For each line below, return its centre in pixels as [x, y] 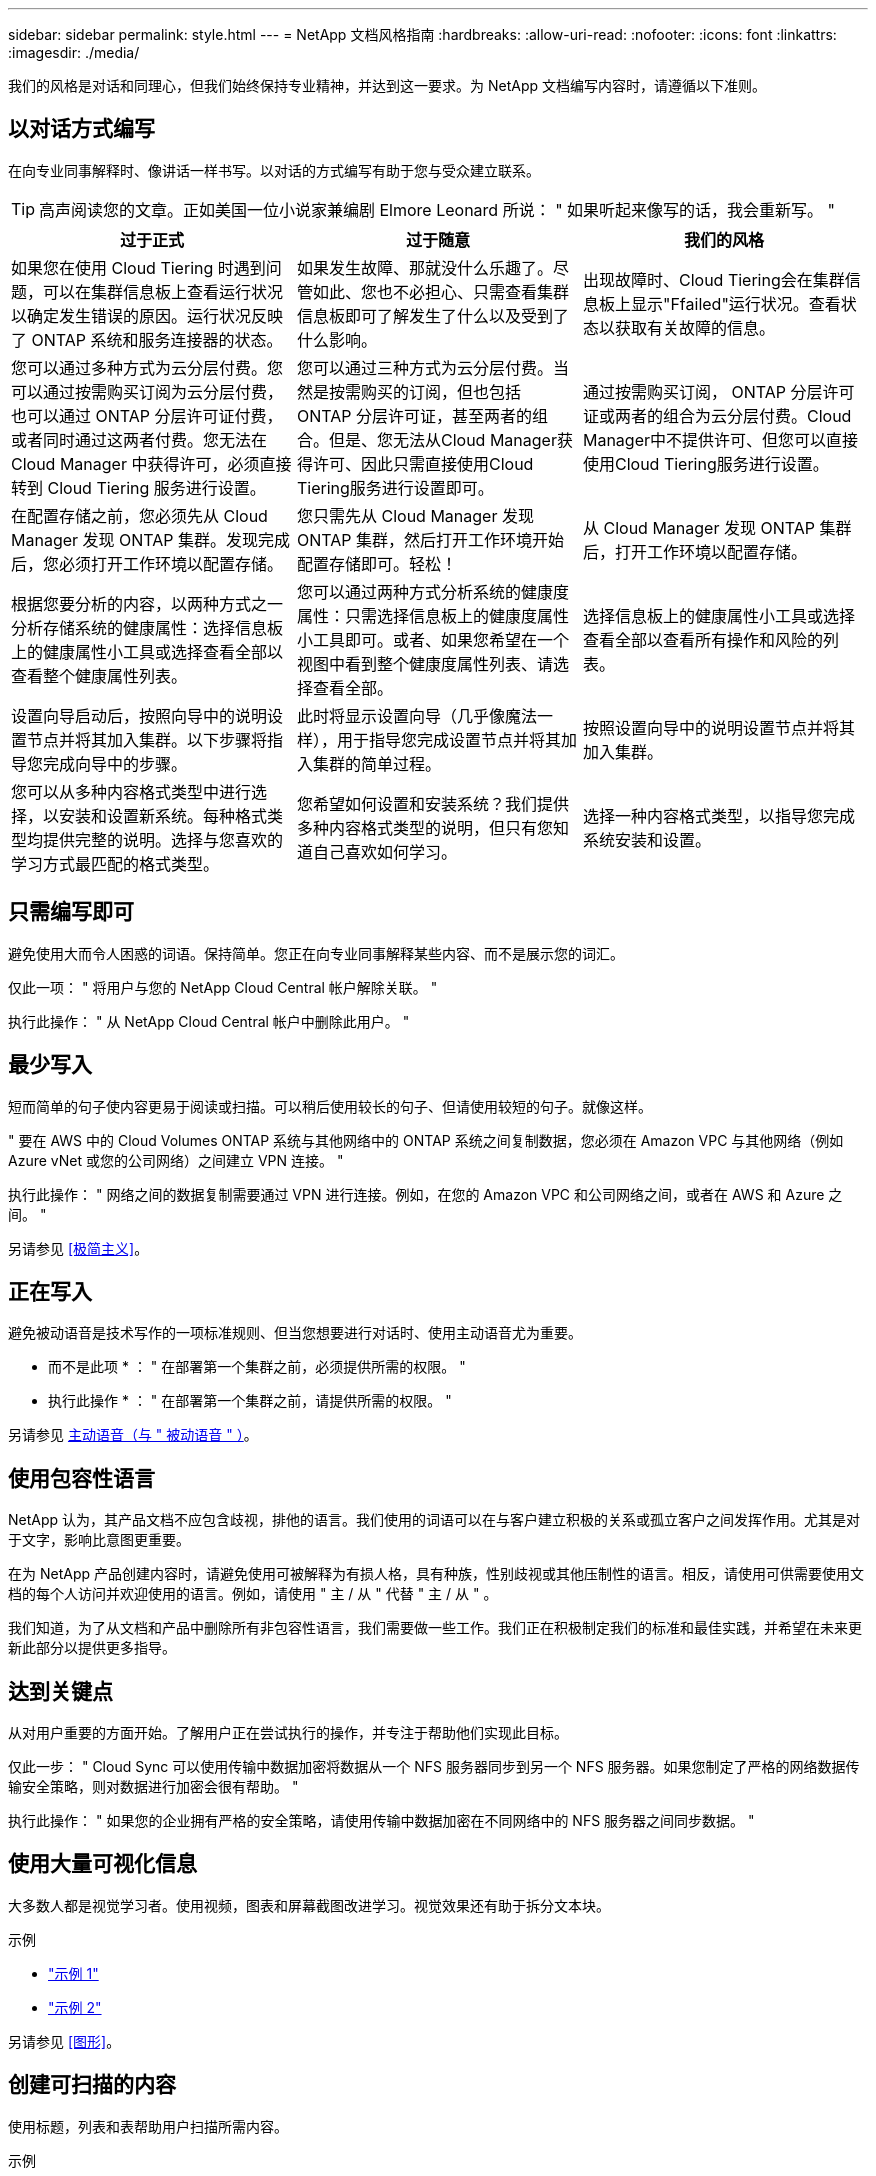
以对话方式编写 [81, 129]
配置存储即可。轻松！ [376, 563]
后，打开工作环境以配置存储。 [694, 551]
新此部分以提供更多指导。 [92, 1648]
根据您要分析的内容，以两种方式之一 [147, 603]
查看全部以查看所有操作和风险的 [702, 639]
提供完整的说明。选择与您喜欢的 [163, 839]
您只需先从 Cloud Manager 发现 [415, 515]
